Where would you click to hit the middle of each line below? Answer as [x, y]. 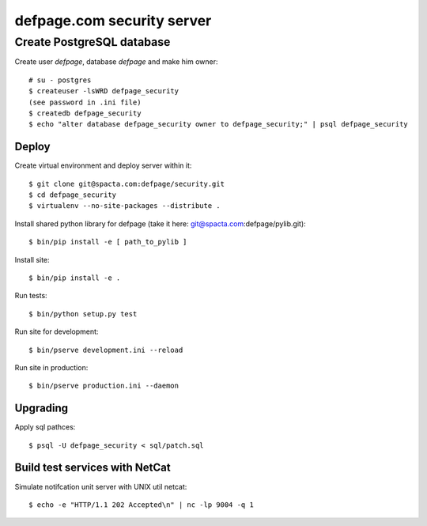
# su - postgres [60, 80]
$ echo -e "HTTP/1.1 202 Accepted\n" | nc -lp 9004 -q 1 [142, 505]
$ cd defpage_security [73, 195]
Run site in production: [51, 367]
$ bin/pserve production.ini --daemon [104, 386]
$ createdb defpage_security [85, 113]
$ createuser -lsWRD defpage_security [104, 91]
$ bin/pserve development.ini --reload [106, 350]
